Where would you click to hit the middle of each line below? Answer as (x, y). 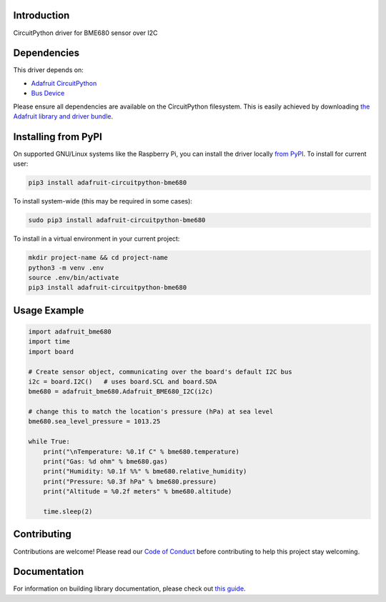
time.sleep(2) (68, 512)
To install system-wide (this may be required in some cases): (103, 201)
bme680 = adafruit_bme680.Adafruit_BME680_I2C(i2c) (121, 392)
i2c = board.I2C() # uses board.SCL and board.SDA (123, 381)
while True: (49, 442)
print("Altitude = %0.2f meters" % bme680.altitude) (138, 492)
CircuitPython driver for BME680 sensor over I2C (85, 33)
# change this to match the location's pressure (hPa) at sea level (151, 412)
